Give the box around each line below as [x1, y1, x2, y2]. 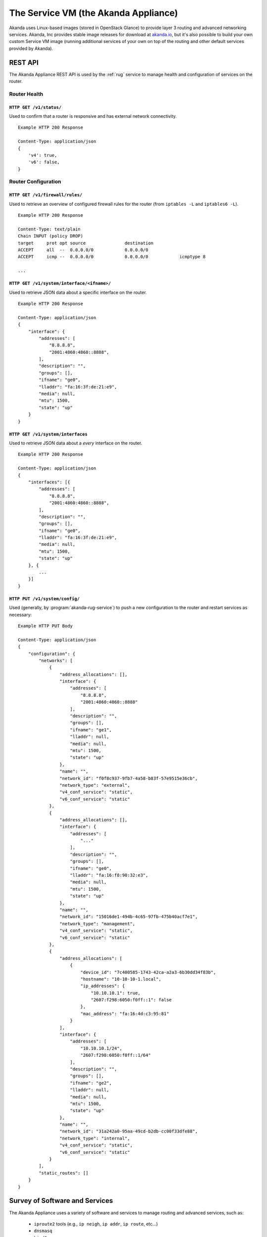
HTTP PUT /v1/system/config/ [9, 596, 80, 601]
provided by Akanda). [9, 45, 53, 51]
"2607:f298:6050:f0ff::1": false [90, 997, 172, 1003]
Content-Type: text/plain [18, 226, 81, 232]
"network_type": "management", [59, 921, 135, 926]
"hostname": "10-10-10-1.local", [80, 976, 162, 982]
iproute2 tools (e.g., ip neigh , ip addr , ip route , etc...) [34, 1221, 158, 1227]
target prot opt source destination [18, 240, 154, 246]
